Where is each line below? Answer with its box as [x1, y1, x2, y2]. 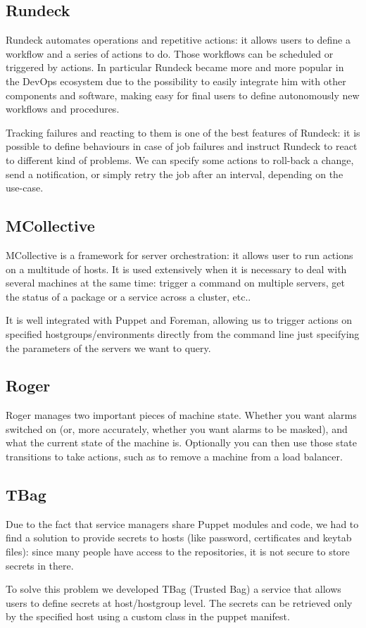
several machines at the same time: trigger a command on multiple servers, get [6, 275, 345, 290]
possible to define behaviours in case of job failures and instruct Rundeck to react [6, 139, 358, 153]
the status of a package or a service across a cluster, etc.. [6, 289, 251, 303]
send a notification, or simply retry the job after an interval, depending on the [6, 166, 343, 181]
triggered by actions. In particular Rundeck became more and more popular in [6, 60, 344, 75]
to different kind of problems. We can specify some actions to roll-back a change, [6, 152, 354, 167]
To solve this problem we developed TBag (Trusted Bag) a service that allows [6, 582, 341, 596]
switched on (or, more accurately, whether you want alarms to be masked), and [6, 421, 348, 436]
